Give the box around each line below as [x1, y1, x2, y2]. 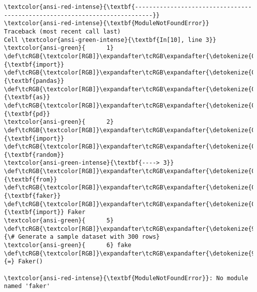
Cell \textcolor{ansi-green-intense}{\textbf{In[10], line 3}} [4, 36, 216, 43]
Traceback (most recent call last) [4, 28, 121, 35]
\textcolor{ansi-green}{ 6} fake [4, 242, 131, 249]
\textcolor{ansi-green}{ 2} [4, 118, 114, 126]
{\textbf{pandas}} [4, 77, 64, 84]
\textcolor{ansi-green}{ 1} [4, 44, 114, 52]
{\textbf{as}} [4, 94, 50, 101]
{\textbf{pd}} [4, 110, 50, 117]
